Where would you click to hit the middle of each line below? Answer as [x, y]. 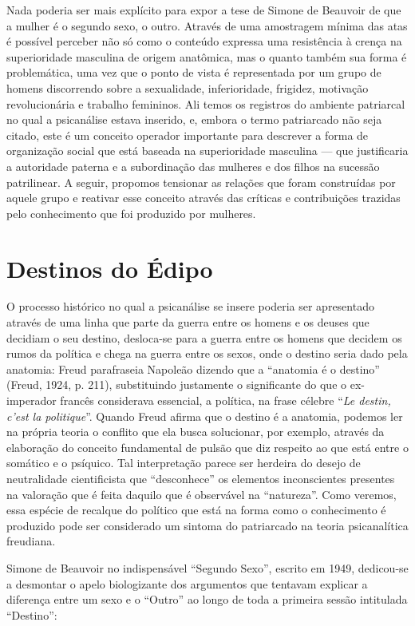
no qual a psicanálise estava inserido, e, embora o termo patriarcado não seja [194, 119]
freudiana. [31, 541]
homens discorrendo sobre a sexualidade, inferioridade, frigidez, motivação [188, 87]
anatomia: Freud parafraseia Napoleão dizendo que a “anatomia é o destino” [193, 368]
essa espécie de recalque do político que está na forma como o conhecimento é [196, 510]
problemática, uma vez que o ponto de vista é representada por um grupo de [194, 72]
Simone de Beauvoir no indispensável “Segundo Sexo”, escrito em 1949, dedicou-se [207, 567]
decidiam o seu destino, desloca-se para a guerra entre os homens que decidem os [204, 337]
